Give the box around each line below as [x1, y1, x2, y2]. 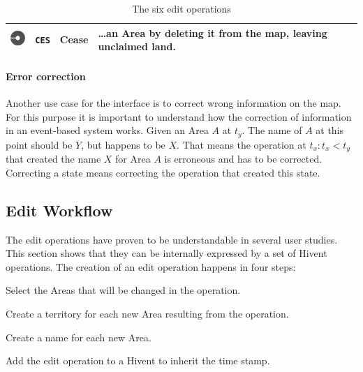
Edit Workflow [6, 199, 113, 221]
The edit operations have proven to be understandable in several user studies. [6, 232, 338, 246]
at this [316, 123, 344, 137]
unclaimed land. [98, 39, 176, 54]
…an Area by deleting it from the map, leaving [98, 25, 327, 40]
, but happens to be [81, 137, 165, 151]
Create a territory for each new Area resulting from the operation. [6, 306, 289, 320]
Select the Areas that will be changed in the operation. [6, 283, 241, 297]
